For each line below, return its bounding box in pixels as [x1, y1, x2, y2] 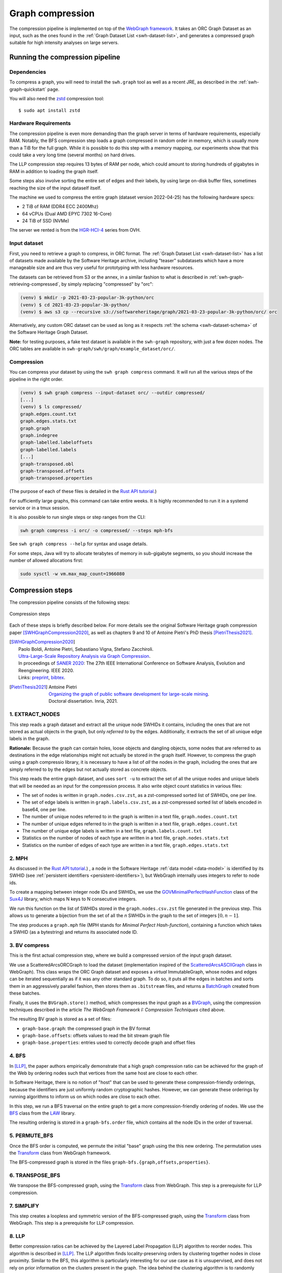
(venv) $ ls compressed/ [20, 404, 82, 410]
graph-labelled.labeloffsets [20, 439, 93, 446]
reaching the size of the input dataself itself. [9, 185, 102, 191]
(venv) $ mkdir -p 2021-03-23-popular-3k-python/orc [20, 295, 154, 300]
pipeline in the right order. [9, 376, 64, 382]
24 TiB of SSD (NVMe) [22, 218, 70, 224]
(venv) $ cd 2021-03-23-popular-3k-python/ [20, 302, 131, 308]
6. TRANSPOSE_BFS [9, 1172, 60, 1179]
